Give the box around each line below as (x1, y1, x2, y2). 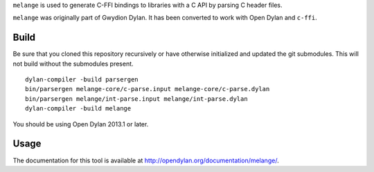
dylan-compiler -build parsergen (25, 76, 139, 84)
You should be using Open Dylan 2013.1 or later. (12, 120, 149, 128)
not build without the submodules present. (12, 59, 134, 68)
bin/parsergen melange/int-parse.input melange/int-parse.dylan (25, 95, 249, 103)
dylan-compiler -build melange (25, 104, 132, 113)
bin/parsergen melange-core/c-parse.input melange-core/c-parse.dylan (25, 85, 270, 93)
